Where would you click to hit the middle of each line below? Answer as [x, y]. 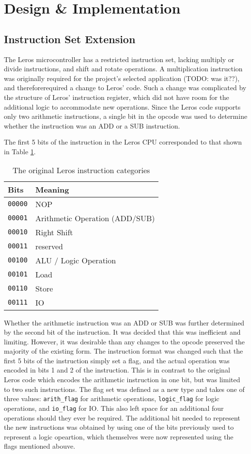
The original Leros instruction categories [81, 170]
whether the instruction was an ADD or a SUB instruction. [92, 125]
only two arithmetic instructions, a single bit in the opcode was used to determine [126, 116]
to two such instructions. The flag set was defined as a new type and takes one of [124, 389]
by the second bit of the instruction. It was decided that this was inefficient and [122, 332]
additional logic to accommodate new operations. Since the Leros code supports [122, 106]
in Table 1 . [20, 151]
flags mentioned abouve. [40, 446]
